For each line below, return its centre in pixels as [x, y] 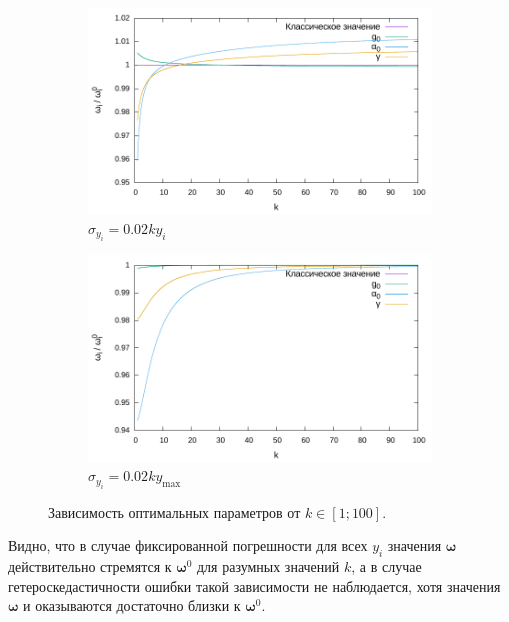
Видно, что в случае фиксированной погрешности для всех [188, 545]
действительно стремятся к [90, 566]
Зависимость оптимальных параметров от [174, 511]
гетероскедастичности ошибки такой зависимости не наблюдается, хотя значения [254, 585]
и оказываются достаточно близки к [132, 605]
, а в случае [386, 566]
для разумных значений [268, 566]
